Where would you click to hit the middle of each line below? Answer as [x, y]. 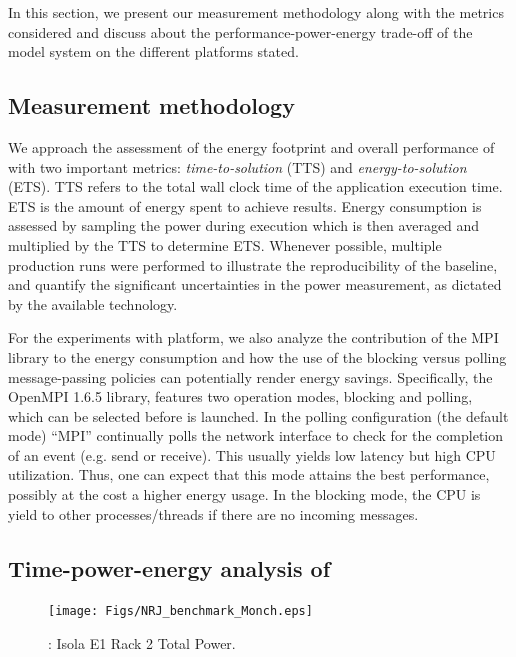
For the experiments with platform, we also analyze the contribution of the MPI [253, 337]
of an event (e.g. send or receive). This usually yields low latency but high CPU [252, 454]
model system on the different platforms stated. [153, 51]
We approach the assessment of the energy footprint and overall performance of [251, 146]
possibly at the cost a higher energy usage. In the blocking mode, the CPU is [244, 494]
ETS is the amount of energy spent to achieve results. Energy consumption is [245, 205]
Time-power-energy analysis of [169, 567]
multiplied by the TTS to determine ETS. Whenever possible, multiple [225, 244]
